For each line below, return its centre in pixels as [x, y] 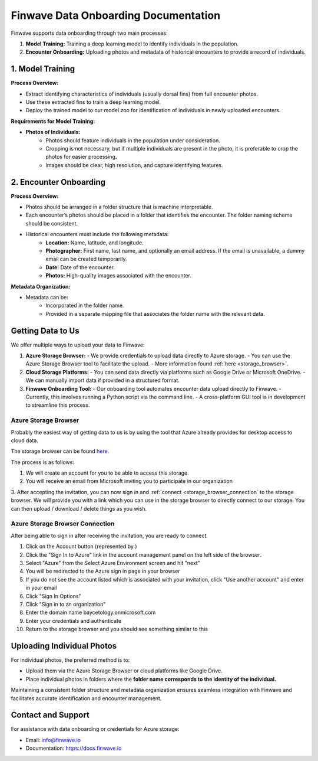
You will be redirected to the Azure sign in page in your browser [103, 571]
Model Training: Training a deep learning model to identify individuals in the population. [132, 44]
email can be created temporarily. [86, 259]
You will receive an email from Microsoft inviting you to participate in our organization [129, 481]
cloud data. [24, 440]
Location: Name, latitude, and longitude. [95, 243]
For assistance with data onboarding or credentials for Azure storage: [95, 729]
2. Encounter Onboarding [58, 182]
